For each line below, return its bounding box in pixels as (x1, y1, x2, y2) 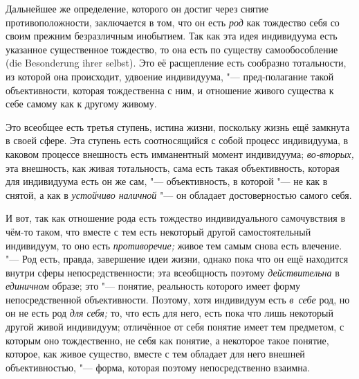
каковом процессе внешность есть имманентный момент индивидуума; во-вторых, (6, 146, 354, 161)
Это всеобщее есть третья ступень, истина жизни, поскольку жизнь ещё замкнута (6, 119, 350, 134)
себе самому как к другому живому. (6, 96, 157, 111)
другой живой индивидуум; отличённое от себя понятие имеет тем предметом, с (6, 319, 344, 334)
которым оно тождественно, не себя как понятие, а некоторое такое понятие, (6, 333, 329, 347)
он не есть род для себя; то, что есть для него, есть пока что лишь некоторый (6, 306, 334, 320)
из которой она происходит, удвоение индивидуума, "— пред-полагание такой (6, 69, 334, 83)
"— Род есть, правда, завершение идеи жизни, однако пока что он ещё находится (6, 252, 349, 266)
